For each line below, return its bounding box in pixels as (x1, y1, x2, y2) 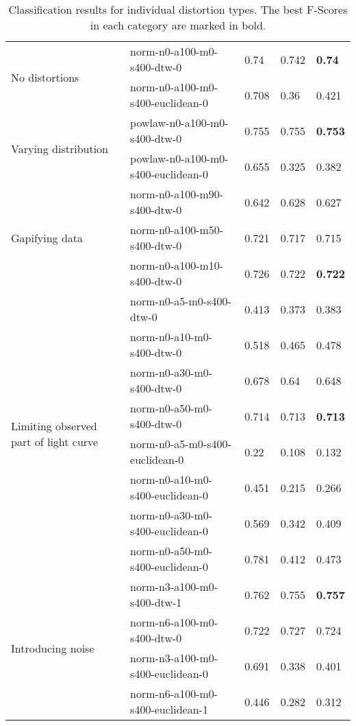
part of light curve (11, 434, 99, 449)
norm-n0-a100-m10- (130, 257, 224, 273)
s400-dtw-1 (130, 594, 182, 610)
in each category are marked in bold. (90, 17, 266, 33)
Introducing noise (11, 640, 94, 656)
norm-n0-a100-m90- (130, 186, 224, 202)
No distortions (11, 69, 79, 85)
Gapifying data (11, 229, 84, 246)
